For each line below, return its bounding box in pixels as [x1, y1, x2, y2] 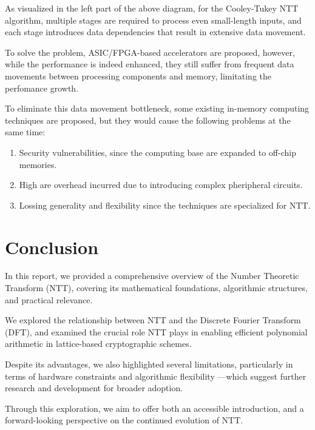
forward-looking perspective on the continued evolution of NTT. [5, 414, 243, 426]
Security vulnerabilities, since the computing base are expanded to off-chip [19, 146, 296, 158]
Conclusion [5, 234, 99, 259]
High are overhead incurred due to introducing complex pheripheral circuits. [19, 178, 303, 191]
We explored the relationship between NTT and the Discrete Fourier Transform [5, 314, 301, 326]
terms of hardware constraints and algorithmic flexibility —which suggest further [5, 369, 307, 382]
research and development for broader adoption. [5, 381, 183, 394]
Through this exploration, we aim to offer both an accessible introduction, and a [5, 401, 304, 414]
